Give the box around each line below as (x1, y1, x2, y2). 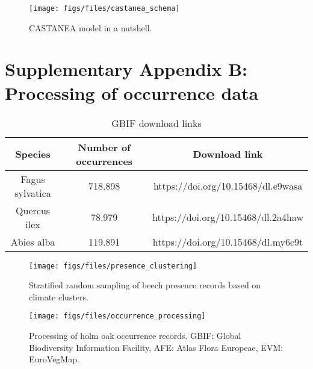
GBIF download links (111, 116, 202, 130)
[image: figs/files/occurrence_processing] (29, 312, 206, 321)
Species (15, 147, 51, 161)
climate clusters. (29, 290, 88, 303)
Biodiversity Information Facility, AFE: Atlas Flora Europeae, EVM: (29, 341, 284, 353)
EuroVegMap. (29, 353, 79, 365)
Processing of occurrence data (5, 80, 259, 105)
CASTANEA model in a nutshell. (29, 21, 152, 34)
